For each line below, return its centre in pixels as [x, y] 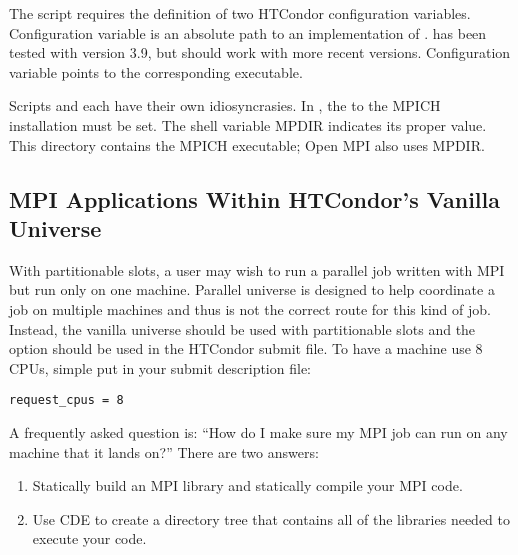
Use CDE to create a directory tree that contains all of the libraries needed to [271, 518]
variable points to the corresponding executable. [156, 71]
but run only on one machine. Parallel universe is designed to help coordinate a [252, 289]
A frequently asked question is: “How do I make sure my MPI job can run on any [258, 431]
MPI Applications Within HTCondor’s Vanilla [254, 198]
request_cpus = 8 [66, 400]
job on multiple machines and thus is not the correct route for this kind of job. [250, 308]
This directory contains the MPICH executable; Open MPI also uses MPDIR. [247, 144]
